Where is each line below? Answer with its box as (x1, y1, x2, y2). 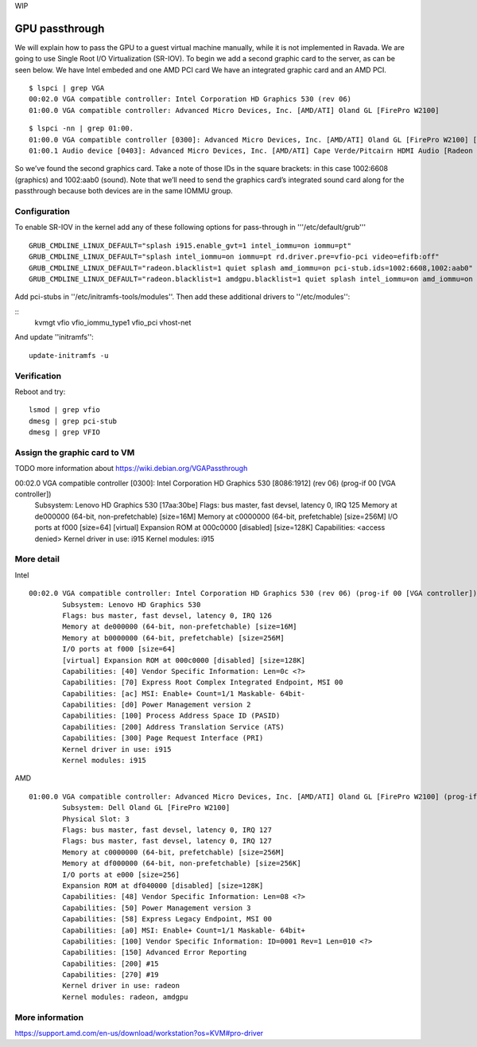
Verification (14, 370, 62, 381)
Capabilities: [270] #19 (62, 971, 159, 979)
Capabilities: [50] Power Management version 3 (62, 903, 251, 913)
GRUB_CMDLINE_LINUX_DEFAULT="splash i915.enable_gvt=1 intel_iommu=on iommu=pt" (29, 241, 352, 250)
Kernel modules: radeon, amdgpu (62, 992, 188, 1002)
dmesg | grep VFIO (29, 428, 101, 437)
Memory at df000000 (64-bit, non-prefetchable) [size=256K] (62, 859, 301, 868)
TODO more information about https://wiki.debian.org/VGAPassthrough (14, 464, 248, 473)
